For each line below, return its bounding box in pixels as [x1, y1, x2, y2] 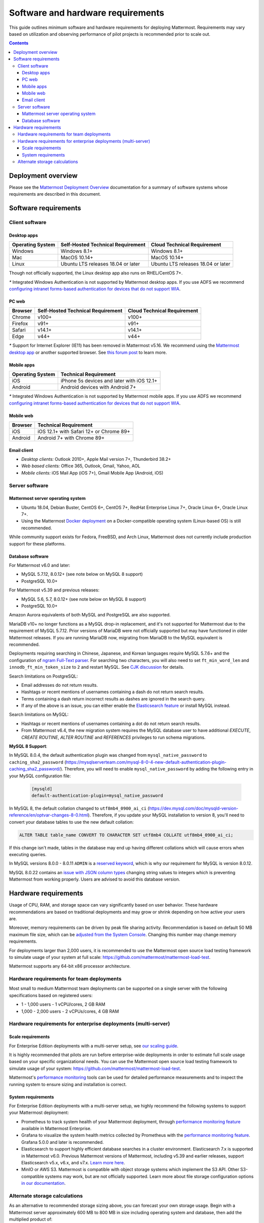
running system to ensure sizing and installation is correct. [9, 1081, 127, 1087]
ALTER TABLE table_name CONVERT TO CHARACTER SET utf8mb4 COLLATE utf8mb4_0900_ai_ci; [19, 832, 234, 838]
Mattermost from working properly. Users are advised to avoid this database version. [9, 876, 180, 883]
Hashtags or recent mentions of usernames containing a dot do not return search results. [21, 721, 201, 726]
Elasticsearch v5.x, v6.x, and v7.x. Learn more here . [21, 1160, 125, 1166]
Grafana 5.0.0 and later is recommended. [21, 1139, 104, 1145]
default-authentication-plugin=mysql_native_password [31, 793, 163, 798]
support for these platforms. [9, 541, 66, 546]
